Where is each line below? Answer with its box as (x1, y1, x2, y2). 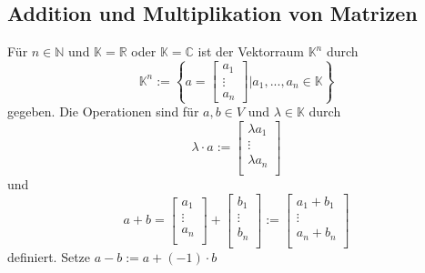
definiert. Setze (7, 247, 91, 266)
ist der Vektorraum (197, 42, 304, 61)
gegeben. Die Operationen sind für (7, 102, 199, 121)
